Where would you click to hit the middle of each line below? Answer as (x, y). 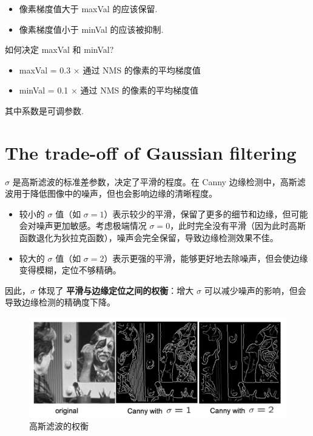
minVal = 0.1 (44, 90)
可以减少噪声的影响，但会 (255, 290)
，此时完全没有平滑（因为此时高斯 (238, 226)
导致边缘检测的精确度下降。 (60, 302)
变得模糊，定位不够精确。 (70, 270)
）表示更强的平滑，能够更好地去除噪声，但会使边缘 (206, 258)
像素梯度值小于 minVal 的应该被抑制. (91, 29)
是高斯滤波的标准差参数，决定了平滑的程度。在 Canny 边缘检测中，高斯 (155, 181)
